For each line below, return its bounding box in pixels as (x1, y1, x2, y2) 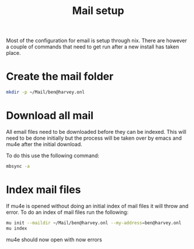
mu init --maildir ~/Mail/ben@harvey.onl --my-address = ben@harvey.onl (6, 220, 182, 226)
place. (6, 50, 22, 57)
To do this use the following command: (6, 152, 99, 159)
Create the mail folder (6, 70, 114, 83)
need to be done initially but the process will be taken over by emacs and (6, 134, 182, 141)
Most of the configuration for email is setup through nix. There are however (6, 37, 188, 44)
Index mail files (6, 183, 81, 196)
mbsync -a (6, 163, 30, 169)
